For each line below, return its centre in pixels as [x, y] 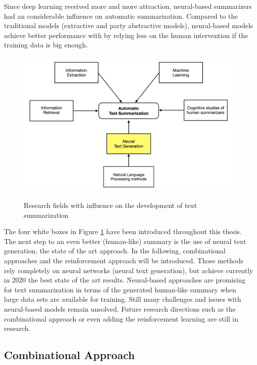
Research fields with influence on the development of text [110, 205]
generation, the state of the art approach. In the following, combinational [115, 251]
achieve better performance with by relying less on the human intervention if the [126, 35]
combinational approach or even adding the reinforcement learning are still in [121, 318]
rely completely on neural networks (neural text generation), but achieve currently [128, 270]
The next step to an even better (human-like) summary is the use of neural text [125, 241]
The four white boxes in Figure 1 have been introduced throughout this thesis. [123, 231]
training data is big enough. [46, 45]
